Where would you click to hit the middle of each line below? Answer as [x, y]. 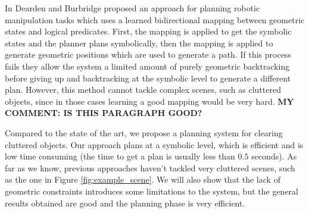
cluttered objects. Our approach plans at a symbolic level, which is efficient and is [154, 144]
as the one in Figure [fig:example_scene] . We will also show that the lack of [143, 179]
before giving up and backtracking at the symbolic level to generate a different [148, 78]
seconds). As [274, 156]
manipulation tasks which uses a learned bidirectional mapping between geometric [155, 19]
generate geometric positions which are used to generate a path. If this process [148, 54]
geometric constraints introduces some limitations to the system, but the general [152, 191]
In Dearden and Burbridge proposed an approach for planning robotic [132, 8]
